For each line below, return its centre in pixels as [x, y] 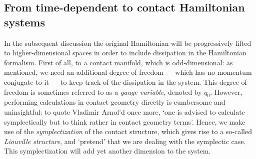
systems [24, 22]
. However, [226, 91]
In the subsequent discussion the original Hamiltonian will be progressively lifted [128, 43]
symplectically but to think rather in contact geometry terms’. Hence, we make [125, 121]
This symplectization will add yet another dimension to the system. [107, 151]
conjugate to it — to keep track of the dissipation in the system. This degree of [125, 81]
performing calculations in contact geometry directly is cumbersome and [115, 102]
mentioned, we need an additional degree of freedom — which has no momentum [128, 72]
